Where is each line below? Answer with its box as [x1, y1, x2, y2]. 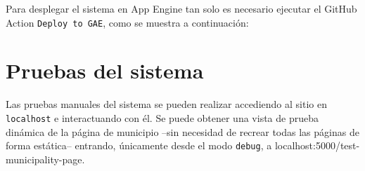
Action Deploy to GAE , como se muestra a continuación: [6, 15, 249, 29]
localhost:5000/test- [274, 138, 360, 153]
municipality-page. [6, 151, 85, 166]
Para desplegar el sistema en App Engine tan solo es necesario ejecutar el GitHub [6, 1, 357, 15]
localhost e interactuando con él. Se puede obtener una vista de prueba [6, 110, 319, 125]
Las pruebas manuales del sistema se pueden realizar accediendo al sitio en [6, 97, 327, 111]
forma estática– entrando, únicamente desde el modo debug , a [6, 138, 272, 153]
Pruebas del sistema [6, 56, 204, 85]
